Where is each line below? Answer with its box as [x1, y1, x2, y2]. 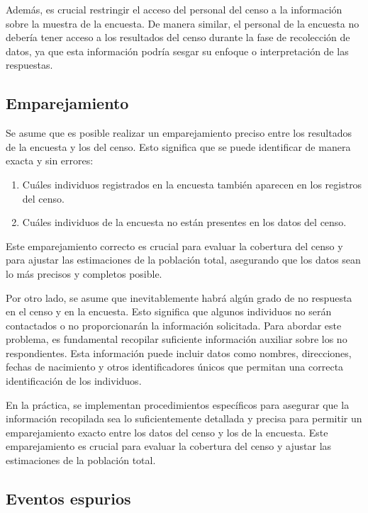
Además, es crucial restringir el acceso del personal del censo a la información [6, 2, 342, 16]
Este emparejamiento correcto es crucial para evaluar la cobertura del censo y [6, 238, 343, 253]
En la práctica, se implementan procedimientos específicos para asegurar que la [6, 397, 350, 412]
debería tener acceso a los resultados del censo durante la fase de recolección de [6, 30, 350, 45]
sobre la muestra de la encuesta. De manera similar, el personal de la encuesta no [6, 16, 359, 30]
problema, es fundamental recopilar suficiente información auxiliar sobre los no [6, 332, 347, 346]
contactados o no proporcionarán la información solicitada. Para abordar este [6, 317, 342, 332]
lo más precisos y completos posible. [6, 266, 162, 281]
